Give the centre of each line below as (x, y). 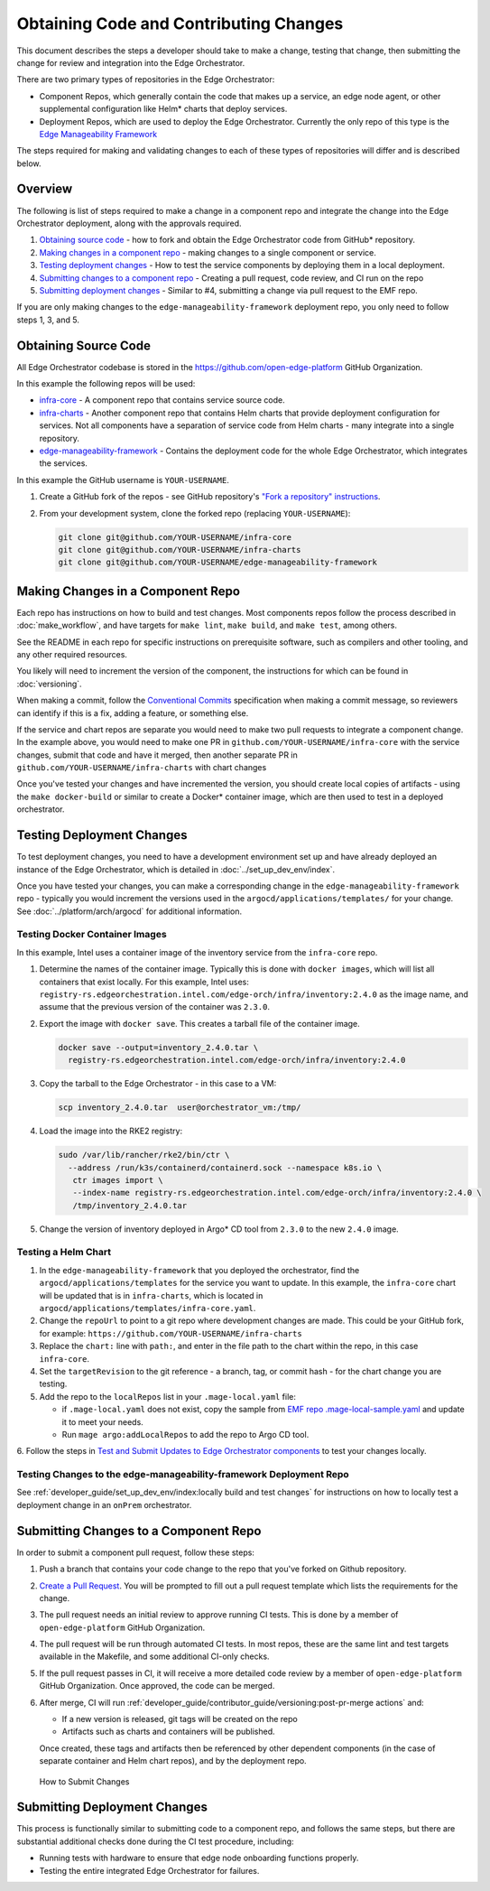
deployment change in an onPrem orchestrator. (104, 1504)
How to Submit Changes (84, 1781)
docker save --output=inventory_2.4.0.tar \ (158, 1047)
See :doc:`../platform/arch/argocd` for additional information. (129, 911)
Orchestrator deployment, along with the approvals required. (129, 223)
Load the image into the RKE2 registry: (111, 1131)
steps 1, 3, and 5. (48, 320)
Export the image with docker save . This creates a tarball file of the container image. (199, 1023)
